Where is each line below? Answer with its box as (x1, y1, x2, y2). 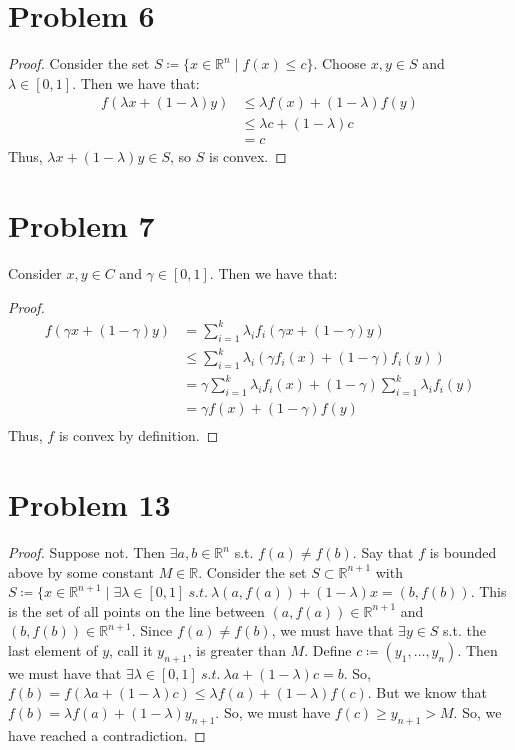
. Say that (352, 542, 414, 563)
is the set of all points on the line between (8, 600, 265, 621)
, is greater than (187, 640, 286, 661)
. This (470, 581, 507, 602)
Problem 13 (8, 484, 171, 525)
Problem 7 (8, 205, 155, 246)
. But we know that (367, 682, 487, 703)
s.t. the (443, 620, 486, 641)
